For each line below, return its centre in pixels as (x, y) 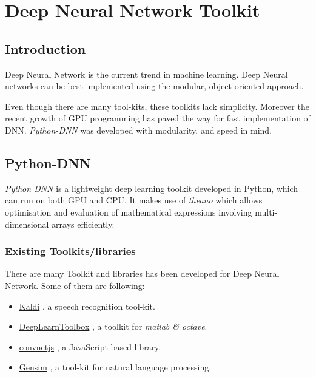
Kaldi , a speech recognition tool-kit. (87, 306)
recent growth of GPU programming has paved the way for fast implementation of (158, 118)
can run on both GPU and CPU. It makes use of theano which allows (134, 200)
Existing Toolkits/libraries (70, 251)
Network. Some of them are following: (75, 285)
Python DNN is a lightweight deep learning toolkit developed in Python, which (152, 188)
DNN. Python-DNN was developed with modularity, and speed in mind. (139, 130)
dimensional (27, 224)
